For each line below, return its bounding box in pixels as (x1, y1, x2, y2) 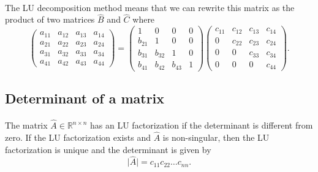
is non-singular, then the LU (162, 130, 270, 143)
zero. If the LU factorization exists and (5, 130, 151, 143)
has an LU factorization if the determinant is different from (90, 119, 313, 132)
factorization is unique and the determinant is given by (5, 143, 211, 155)
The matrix (5, 119, 48, 132)
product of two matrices (5, 13, 95, 26)
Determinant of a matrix (5, 88, 165, 107)
